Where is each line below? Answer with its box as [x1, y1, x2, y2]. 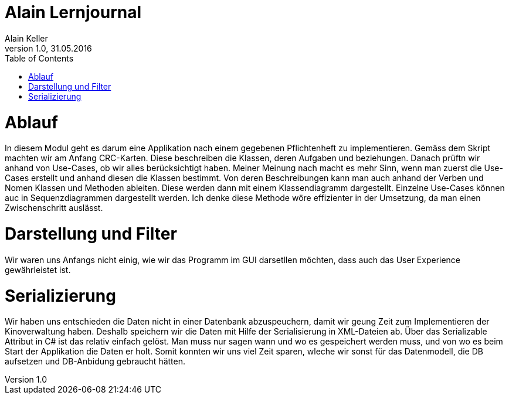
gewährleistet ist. [5, 264, 71, 275]
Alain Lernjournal [5, 2, 142, 22]
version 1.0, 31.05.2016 [5, 43, 92, 53]
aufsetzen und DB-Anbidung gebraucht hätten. [5, 356, 186, 367]
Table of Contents [5, 53, 74, 63]
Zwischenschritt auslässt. [5, 203, 103, 213]
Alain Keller [5, 33, 48, 43]
